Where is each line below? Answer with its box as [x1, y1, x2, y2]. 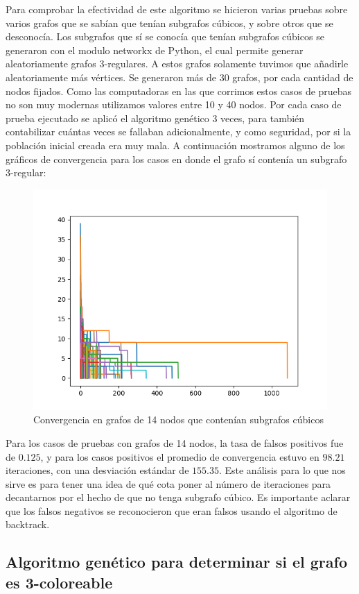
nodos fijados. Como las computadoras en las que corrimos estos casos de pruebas [6, 83, 352, 98]
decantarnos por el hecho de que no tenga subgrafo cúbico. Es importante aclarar [6, 490, 351, 504]
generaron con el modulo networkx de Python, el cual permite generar [6, 42, 304, 57]
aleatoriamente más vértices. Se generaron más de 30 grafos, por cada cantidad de [6, 69, 353, 84]
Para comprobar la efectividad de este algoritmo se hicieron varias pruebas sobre [6, 2, 348, 16]
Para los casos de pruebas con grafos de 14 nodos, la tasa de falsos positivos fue [6, 435, 344, 450]
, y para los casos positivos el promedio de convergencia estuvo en [40, 449, 319, 464]
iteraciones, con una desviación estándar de [6, 463, 189, 477]
